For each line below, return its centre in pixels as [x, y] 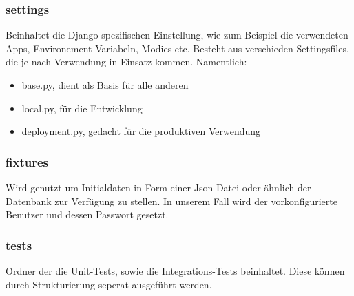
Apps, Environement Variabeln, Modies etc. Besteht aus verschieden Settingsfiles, [177, 48]
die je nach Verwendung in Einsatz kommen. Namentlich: [126, 62]
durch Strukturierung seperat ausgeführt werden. [109, 284]
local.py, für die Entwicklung [82, 108]
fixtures [27, 161]
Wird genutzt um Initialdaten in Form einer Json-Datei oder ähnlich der [158, 187]
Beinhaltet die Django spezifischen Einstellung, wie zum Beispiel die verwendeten [177, 35]
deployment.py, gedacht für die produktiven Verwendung [141, 131]
